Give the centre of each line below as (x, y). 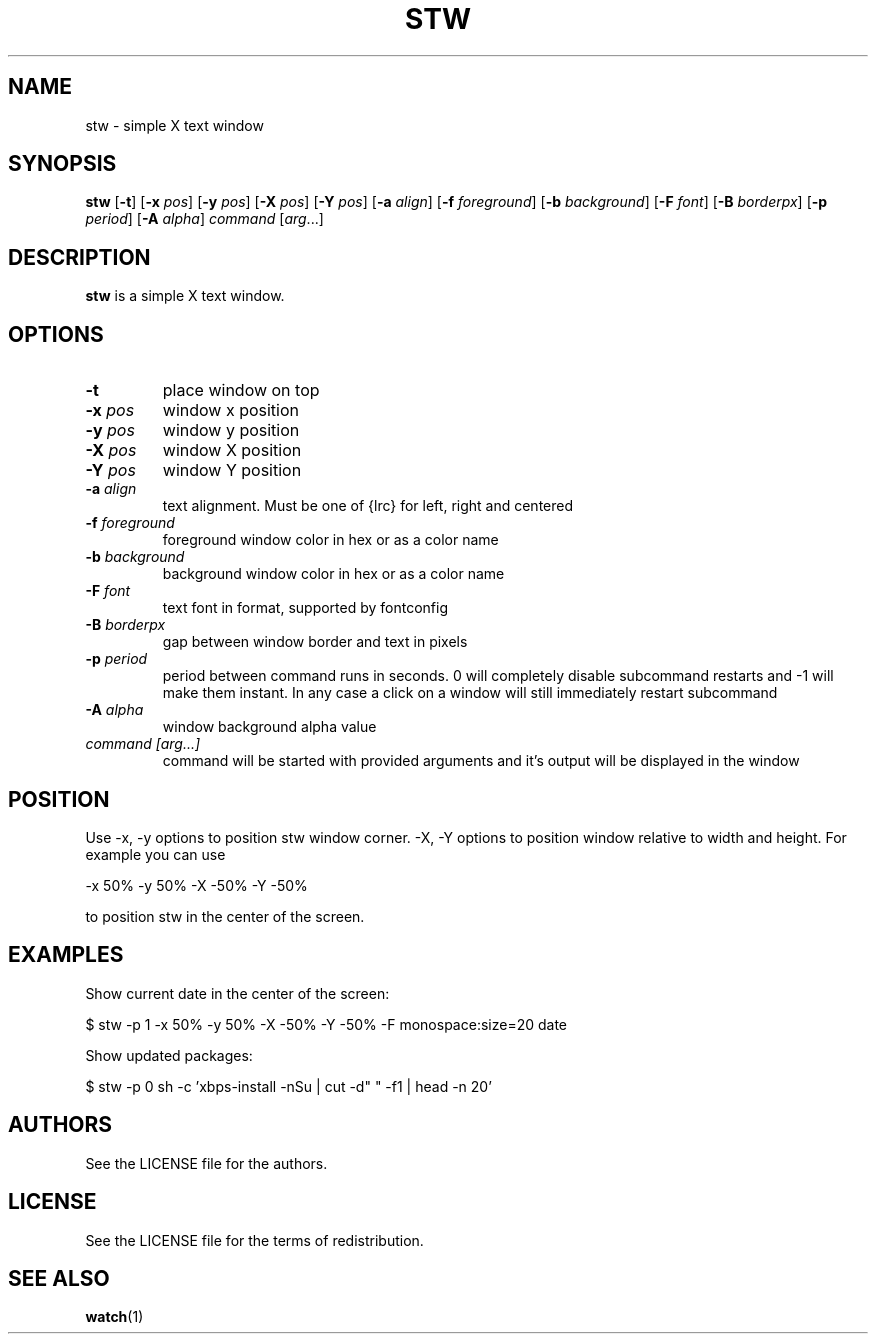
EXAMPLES (66, 955)
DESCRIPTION (79, 257)
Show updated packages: (169, 1055)
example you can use (155, 854)
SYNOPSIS (62, 164)
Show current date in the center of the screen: (237, 993)
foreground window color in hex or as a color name (330, 540)
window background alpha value (269, 727)
